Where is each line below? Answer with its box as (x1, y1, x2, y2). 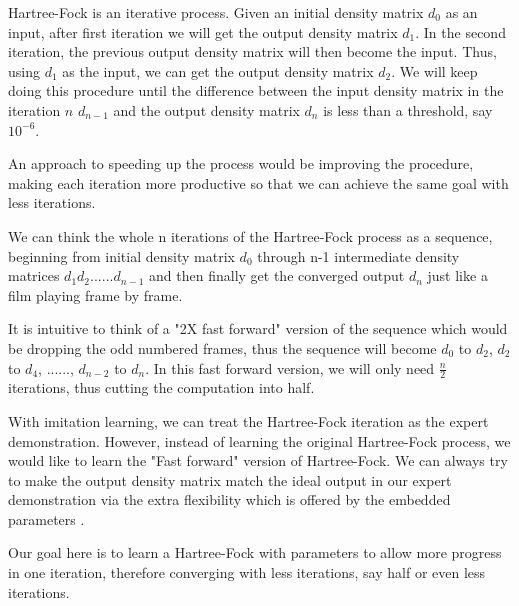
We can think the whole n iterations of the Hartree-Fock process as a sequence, (8, 225, 493, 246)
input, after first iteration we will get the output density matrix (8, 21, 398, 42)
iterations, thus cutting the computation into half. (8, 377, 315, 398)
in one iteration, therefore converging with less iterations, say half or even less (8, 562, 486, 583)
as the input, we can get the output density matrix (62, 60, 374, 81)
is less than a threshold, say (323, 99, 493, 120)
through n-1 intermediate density (257, 245, 460, 266)
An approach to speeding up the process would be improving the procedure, (8, 153, 474, 174)
